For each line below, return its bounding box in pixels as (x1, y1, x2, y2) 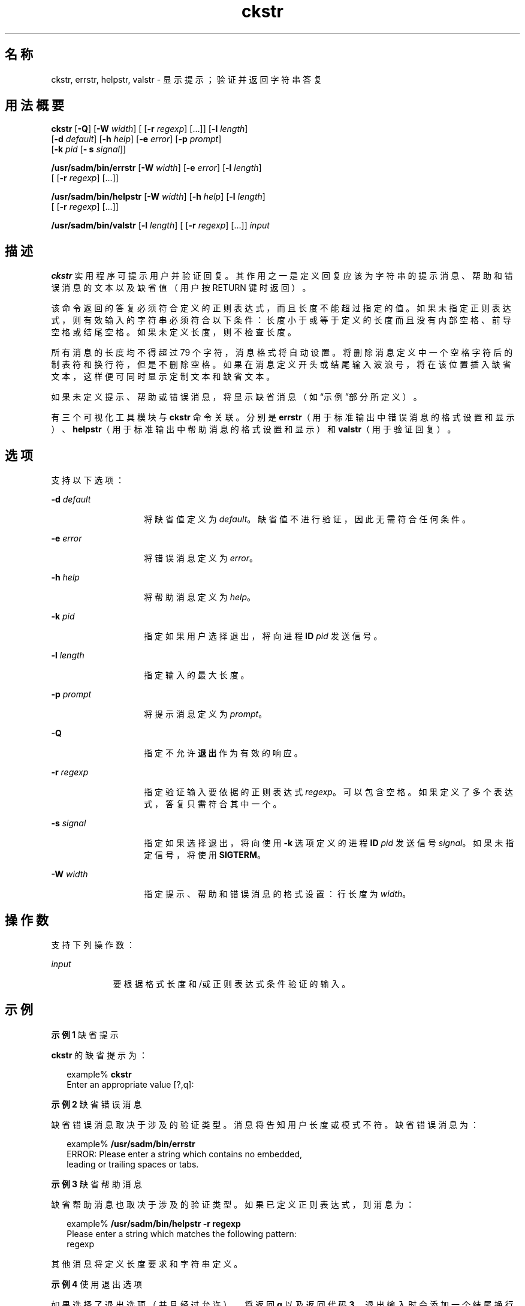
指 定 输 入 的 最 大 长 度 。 (144, 670, 249, 681)
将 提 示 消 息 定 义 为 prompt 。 (144, 709, 267, 720)
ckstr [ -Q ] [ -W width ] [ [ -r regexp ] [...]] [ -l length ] (51, 124, 248, 134)
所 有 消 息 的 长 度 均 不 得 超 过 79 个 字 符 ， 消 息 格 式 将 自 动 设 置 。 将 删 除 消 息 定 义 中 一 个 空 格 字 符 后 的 (51, 347, 513, 358)
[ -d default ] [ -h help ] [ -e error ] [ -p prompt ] (51, 134, 222, 145)
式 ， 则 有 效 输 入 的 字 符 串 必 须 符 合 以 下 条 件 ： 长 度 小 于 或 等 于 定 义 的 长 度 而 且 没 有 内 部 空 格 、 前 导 (51, 315, 511, 326)
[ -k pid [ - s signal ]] (51, 144, 126, 155)
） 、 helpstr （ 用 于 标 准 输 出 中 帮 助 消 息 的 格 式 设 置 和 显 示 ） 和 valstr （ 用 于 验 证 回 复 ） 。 (51, 424, 456, 435)
